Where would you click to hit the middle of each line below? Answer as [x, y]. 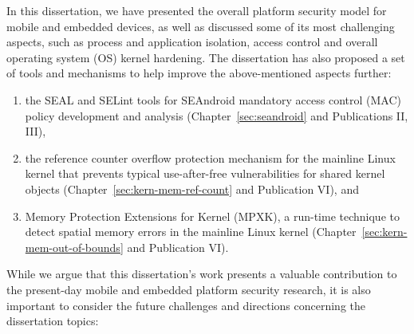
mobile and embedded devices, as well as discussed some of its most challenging [201, 26]
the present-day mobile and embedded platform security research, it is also [189, 289]
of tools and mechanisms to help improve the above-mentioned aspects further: [199, 73]
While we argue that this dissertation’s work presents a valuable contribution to [202, 274]
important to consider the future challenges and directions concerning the [186, 305]
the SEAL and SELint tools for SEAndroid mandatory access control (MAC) [213, 99]
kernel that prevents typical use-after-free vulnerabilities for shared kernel [205, 173]
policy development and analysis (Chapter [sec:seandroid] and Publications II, [217, 115]
